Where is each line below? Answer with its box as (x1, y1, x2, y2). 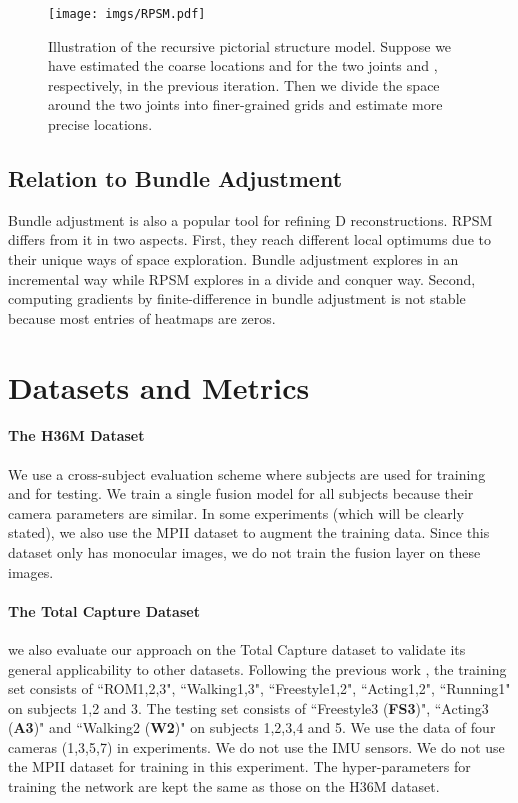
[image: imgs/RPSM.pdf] (48, 7, 206, 21)
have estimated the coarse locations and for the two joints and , (48, 55, 438, 76)
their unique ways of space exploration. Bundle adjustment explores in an (8, 249, 459, 270)
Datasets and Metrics (8, 366, 310, 407)
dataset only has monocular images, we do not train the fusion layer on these (8, 541, 481, 562)
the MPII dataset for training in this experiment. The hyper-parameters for (8, 756, 471, 777)
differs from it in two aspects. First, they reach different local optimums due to (8, 229, 491, 250)
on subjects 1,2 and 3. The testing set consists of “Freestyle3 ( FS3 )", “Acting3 (8, 697, 489, 718)
